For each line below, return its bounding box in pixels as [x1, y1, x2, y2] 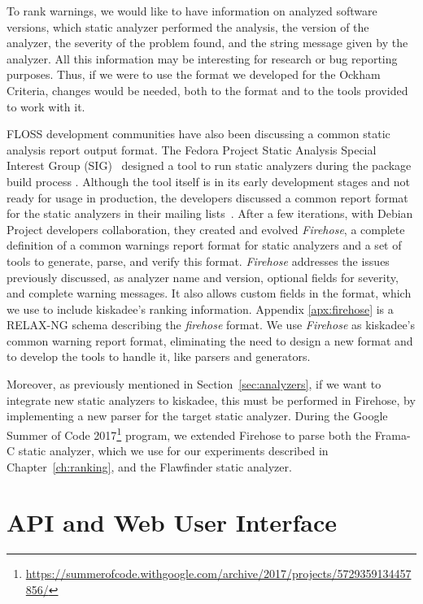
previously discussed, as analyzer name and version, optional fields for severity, [7, 268, 399, 285]
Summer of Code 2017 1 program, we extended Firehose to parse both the [7, 424, 372, 443]
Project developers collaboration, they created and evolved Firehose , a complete [7, 220, 405, 237]
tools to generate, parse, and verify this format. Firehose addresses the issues [7, 252, 390, 269]
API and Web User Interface [7, 506, 337, 539]
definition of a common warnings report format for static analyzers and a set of [7, 237, 402, 254]
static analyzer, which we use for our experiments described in [18, 442, 329, 459]
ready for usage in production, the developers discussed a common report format [7, 189, 408, 206]
